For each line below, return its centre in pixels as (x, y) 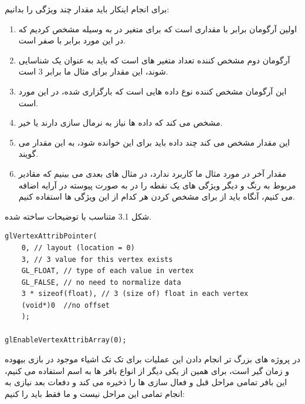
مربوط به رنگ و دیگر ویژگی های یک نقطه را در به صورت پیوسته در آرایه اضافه (157, 185)
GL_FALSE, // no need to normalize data (101, 282)
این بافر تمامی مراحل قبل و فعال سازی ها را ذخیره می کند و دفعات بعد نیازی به (146, 382)
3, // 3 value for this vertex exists (97, 259)
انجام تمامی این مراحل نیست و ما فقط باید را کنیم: (95, 394)
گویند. (28, 154)
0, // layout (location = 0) (78, 248)
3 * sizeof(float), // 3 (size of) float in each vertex (135, 294)
